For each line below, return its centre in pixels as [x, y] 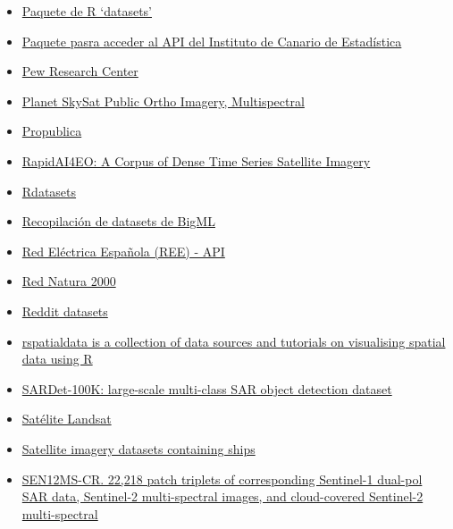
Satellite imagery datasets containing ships [138, 448]
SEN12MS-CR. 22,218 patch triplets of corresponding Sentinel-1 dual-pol [222, 479]
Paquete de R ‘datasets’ [87, 11]
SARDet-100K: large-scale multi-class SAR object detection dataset [207, 388]
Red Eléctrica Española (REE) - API [123, 251]
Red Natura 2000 [69, 281]
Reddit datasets [65, 311]
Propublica [52, 131]
